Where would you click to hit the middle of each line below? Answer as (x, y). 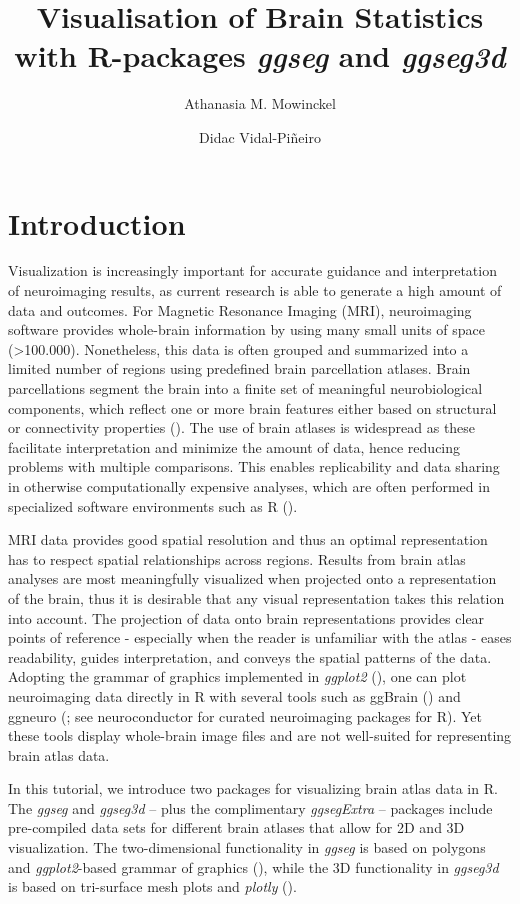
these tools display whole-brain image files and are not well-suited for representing (260, 735)
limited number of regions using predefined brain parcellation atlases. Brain (239, 368)
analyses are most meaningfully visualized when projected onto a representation (252, 578)
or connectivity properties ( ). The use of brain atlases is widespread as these (242, 427)
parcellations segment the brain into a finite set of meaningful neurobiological (245, 388)
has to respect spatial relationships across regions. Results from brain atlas (237, 558)
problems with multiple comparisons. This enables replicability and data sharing (254, 466)
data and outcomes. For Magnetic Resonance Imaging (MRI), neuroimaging (240, 309)
